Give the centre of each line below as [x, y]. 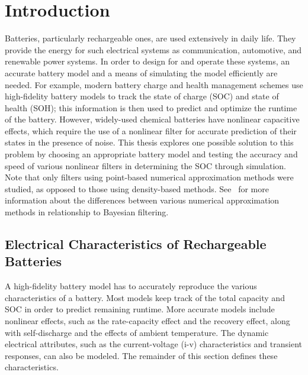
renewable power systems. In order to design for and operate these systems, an [147, 61]
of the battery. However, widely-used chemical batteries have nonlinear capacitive [152, 119]
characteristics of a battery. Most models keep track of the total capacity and [145, 297]
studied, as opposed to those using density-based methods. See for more [137, 188]
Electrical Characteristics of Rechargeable [136, 244]
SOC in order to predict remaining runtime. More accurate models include [140, 309]
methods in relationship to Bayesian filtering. [87, 212]
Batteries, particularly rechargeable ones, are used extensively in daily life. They [150, 38]
